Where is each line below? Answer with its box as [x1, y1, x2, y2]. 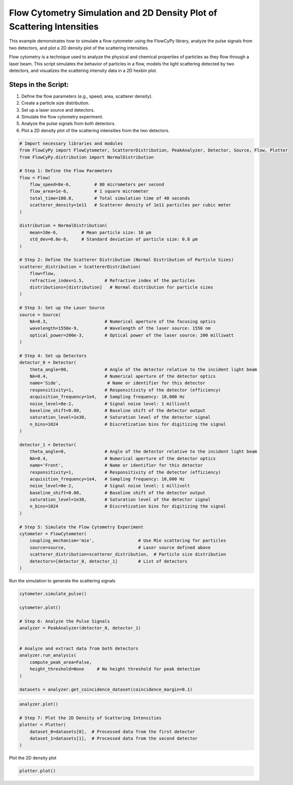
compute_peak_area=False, [29, 659, 92, 665]
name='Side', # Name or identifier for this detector [29, 380, 206, 386]
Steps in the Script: [9, 80, 69, 89]
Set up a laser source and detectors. [21, 107, 95, 113]
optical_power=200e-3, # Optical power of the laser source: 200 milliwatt [29, 332, 234, 338]
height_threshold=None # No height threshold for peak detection [29, 666, 200, 672]
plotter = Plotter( [19, 722, 66, 728]
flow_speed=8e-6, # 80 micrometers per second [29, 182, 164, 187]
